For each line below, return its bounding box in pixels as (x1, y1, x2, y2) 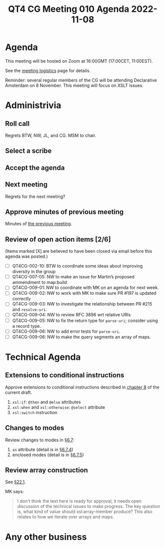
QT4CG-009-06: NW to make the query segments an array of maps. (12, 334, 151, 340)
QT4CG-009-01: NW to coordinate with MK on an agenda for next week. (12, 285, 159, 291)
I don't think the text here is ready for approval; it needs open (17, 498, 142, 504)
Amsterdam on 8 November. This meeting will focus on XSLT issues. (5, 82, 144, 88)
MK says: (5, 489, 24, 495)
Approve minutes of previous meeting (5, 207, 124, 216)
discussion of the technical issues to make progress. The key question (17, 504, 160, 509)
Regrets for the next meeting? (5, 194, 66, 199)
